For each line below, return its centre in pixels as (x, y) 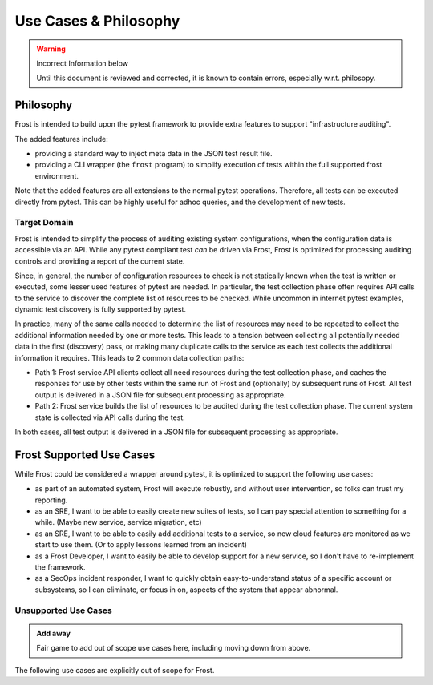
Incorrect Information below (82, 63)
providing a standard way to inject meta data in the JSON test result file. (154, 154)
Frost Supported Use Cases (85, 455)
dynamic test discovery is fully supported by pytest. (100, 309)
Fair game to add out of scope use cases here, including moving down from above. (174, 648)
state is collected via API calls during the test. (110, 417)
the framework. (60, 567)
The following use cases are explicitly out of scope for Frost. (115, 670)
